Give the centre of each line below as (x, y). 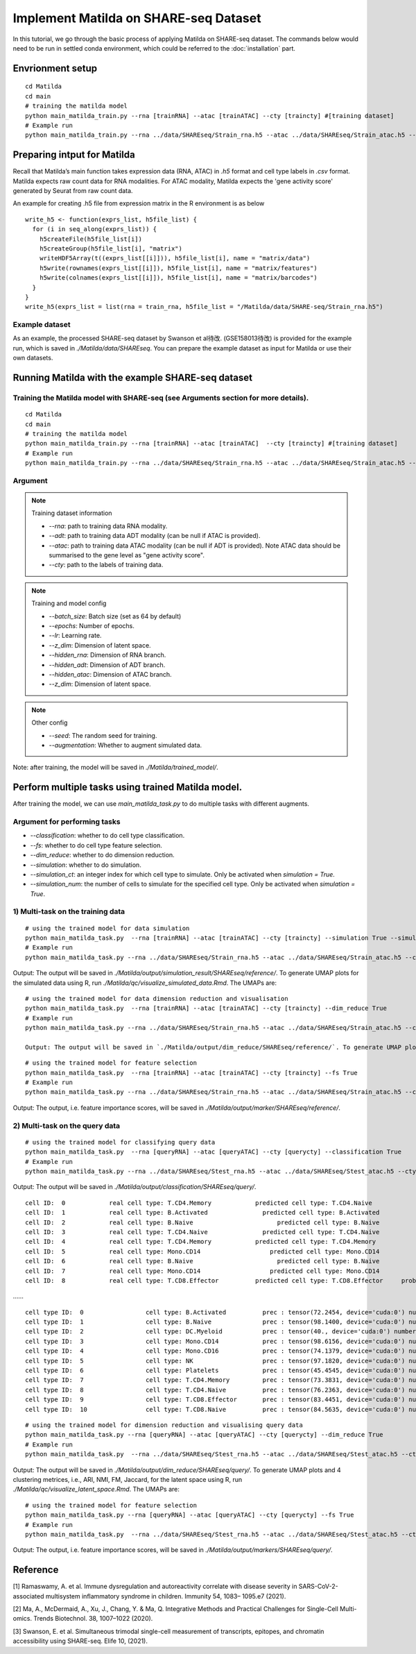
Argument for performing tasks (67, 821)
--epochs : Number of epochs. (92, 625)
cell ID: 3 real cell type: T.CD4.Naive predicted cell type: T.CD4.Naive (202, 1232)
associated (28, 1596)
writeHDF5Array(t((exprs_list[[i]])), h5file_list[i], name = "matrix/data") (175, 258)
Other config (50, 723)
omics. (23, 1619)
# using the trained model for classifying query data (120, 1142)
